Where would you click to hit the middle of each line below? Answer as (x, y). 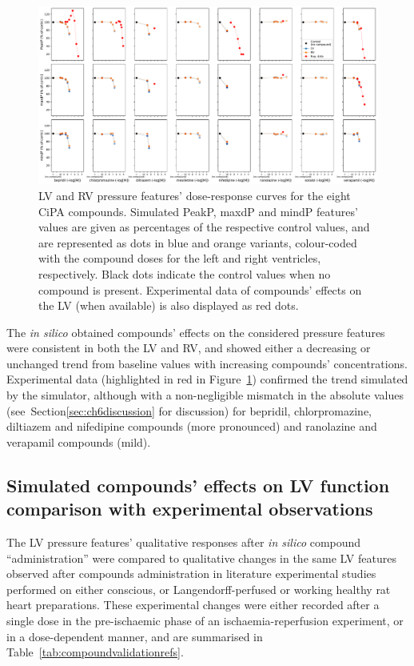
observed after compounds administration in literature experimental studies (191, 574)
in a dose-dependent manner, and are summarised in (135, 636)
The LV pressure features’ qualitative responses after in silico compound (184, 542)
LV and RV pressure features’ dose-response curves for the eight (195, 195)
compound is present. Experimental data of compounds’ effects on (200, 289)
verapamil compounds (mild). (79, 441)
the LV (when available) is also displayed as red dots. (169, 305)
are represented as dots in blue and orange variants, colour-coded (198, 242)
